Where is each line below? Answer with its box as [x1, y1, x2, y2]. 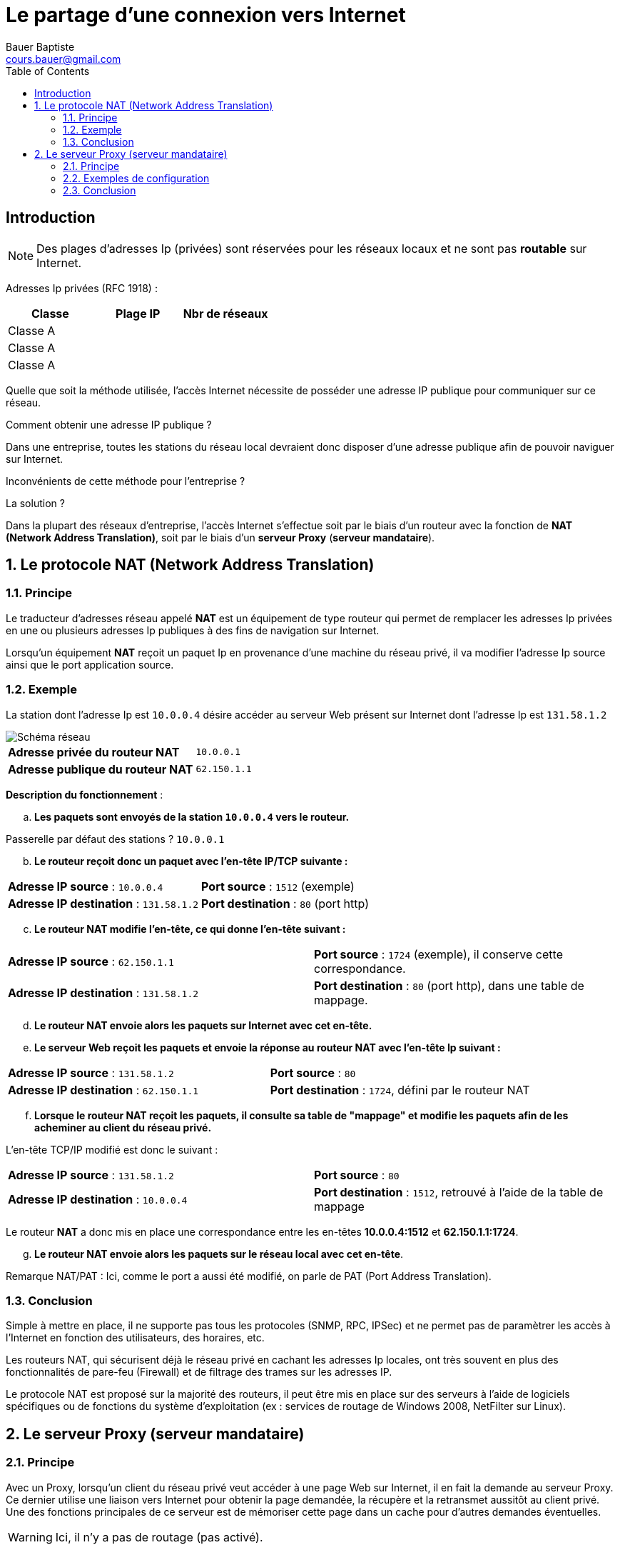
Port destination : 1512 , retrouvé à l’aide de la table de [314, 1184, 604, 1199]
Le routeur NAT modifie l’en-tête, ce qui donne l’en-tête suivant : [34, 922, 346, 935]
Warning [8, 1529, 53, 1544]
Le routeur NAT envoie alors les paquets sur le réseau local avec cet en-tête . [34, 1247, 404, 1260]
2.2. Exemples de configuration [63, 171, 210, 184]
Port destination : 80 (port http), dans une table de [314, 978, 584, 993]
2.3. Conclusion [63, 184, 136, 196]
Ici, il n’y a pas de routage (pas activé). [55, 1529, 263, 1544]
